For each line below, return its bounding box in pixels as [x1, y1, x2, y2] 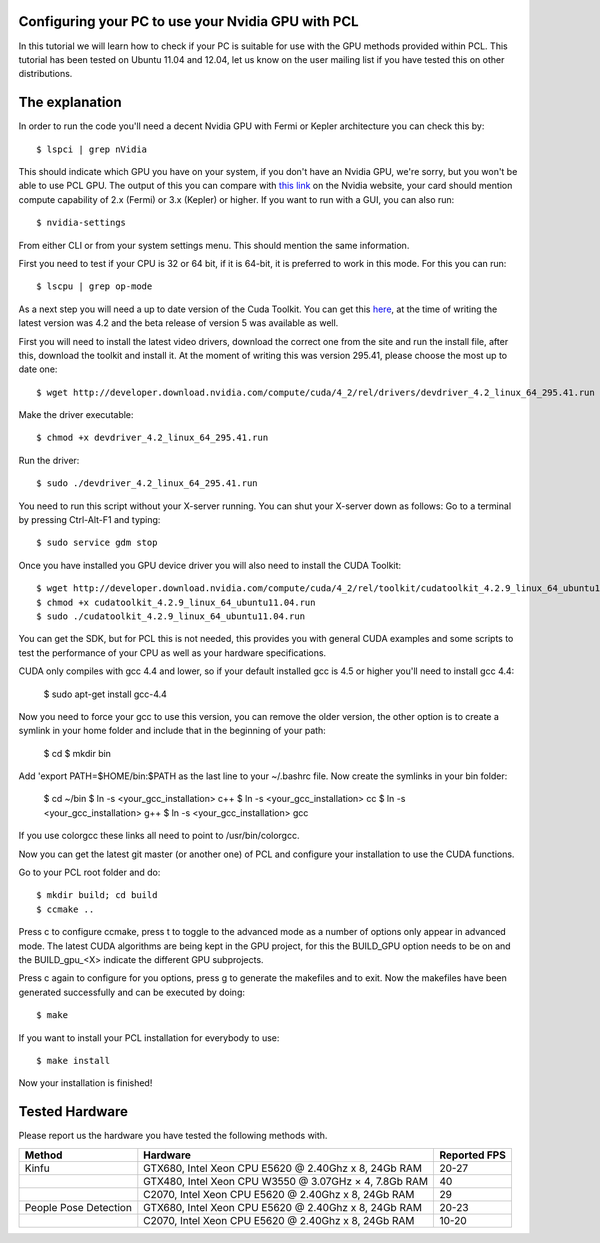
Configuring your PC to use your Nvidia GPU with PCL [18, 13, 359, 30]
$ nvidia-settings [36, 217, 127, 229]
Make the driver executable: [18, 409, 134, 421]
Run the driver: [18, 454, 80, 466]
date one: [18, 363, 58, 375]
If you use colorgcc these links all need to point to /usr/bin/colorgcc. [18, 830, 300, 842]
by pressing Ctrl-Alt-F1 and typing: [18, 514, 161, 526]
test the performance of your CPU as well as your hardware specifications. [18, 646, 327, 659]
